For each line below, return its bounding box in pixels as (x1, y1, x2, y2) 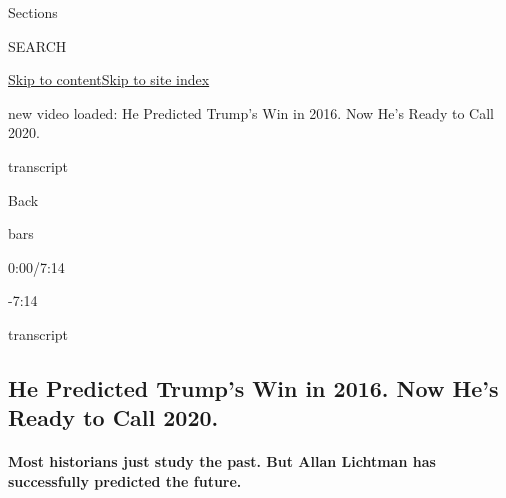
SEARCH (8, 35, 67, 56)
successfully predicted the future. (8, 470, 242, 491)
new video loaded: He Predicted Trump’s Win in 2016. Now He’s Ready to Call (8, 102, 494, 123)
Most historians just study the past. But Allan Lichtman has (8, 451, 436, 472)
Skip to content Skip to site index (8, 69, 210, 90)
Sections (8, 2, 58, 22)
